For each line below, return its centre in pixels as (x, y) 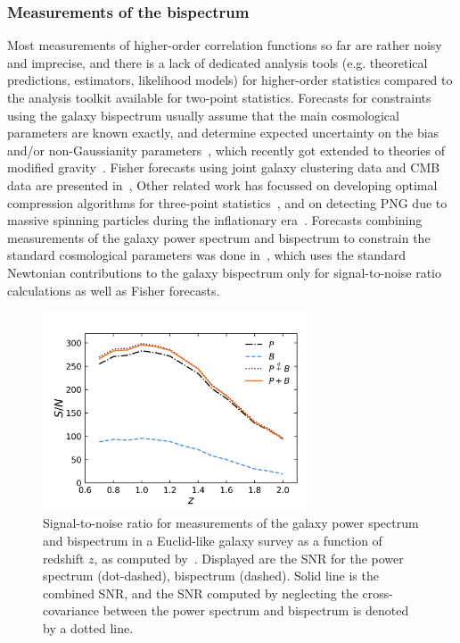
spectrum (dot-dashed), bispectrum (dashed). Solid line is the (211, 576)
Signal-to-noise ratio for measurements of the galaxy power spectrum (231, 523)
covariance (71, 610)
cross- (378, 593)
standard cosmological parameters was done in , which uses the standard (207, 255)
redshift (64, 558)
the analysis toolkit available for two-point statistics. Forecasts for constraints (219, 97)
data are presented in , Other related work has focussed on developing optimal (222, 184)
